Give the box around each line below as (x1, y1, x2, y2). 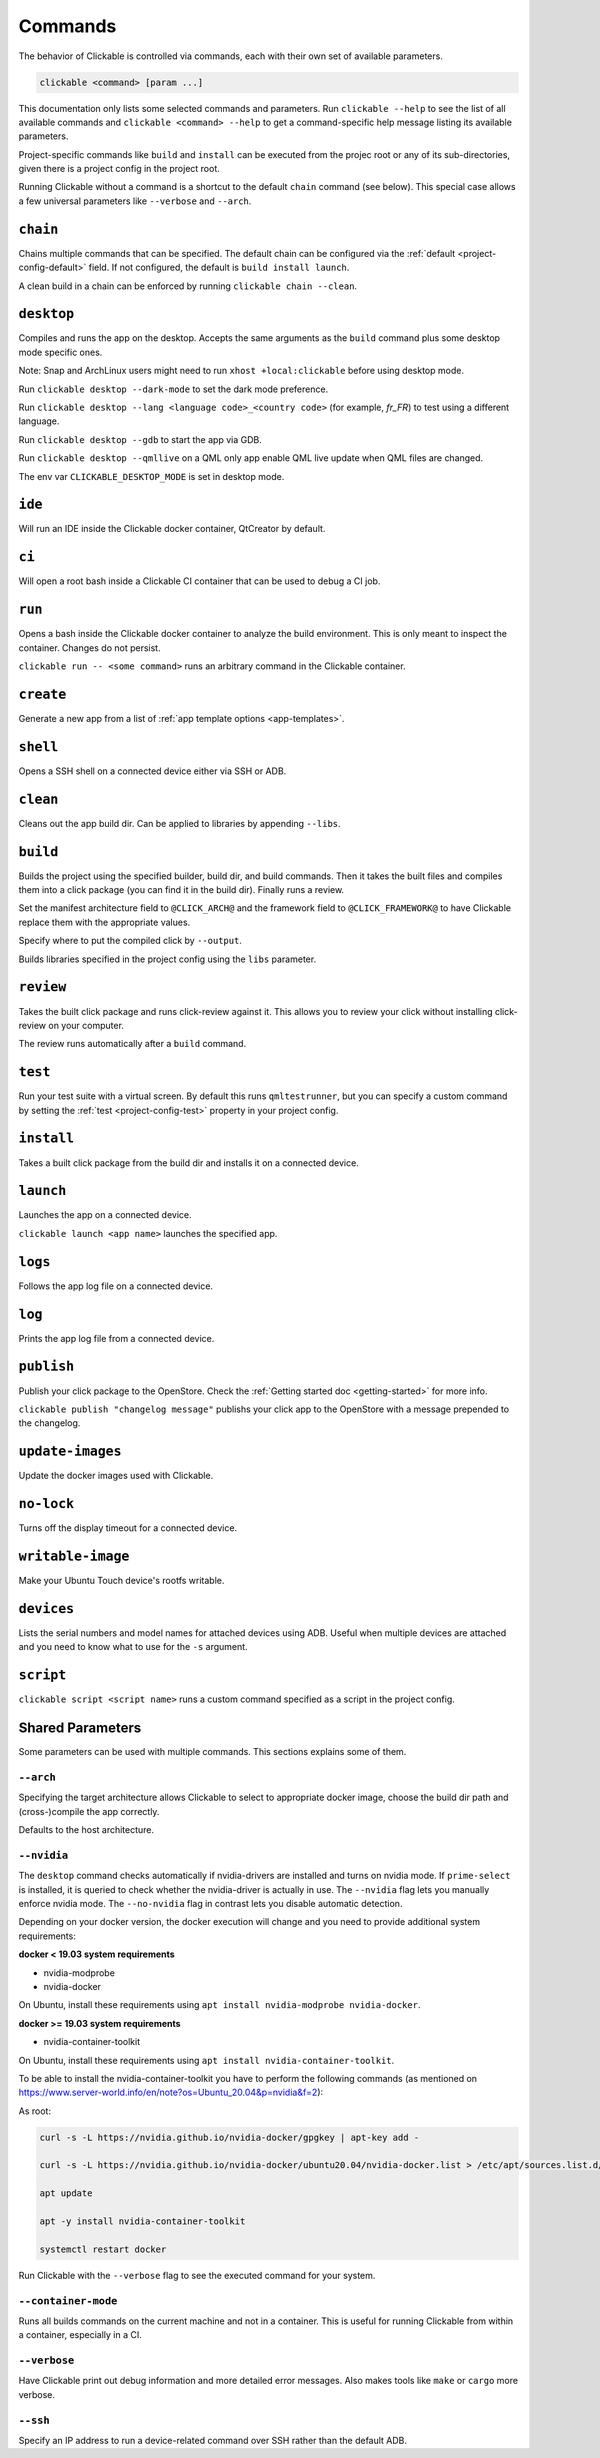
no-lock (18, 1496, 75, 1512)
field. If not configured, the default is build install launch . (88, 261, 350, 274)
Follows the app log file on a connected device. (18, 1280, 214, 1292)
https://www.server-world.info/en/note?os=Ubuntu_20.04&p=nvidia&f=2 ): (18, 2086, 324, 2099)
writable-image (18, 1548, 130, 1564)
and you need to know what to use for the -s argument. (18, 1641, 249, 1653)
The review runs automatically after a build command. (18, 1038, 247, 1050)
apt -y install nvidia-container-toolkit (39, 2216, 246, 2227)
